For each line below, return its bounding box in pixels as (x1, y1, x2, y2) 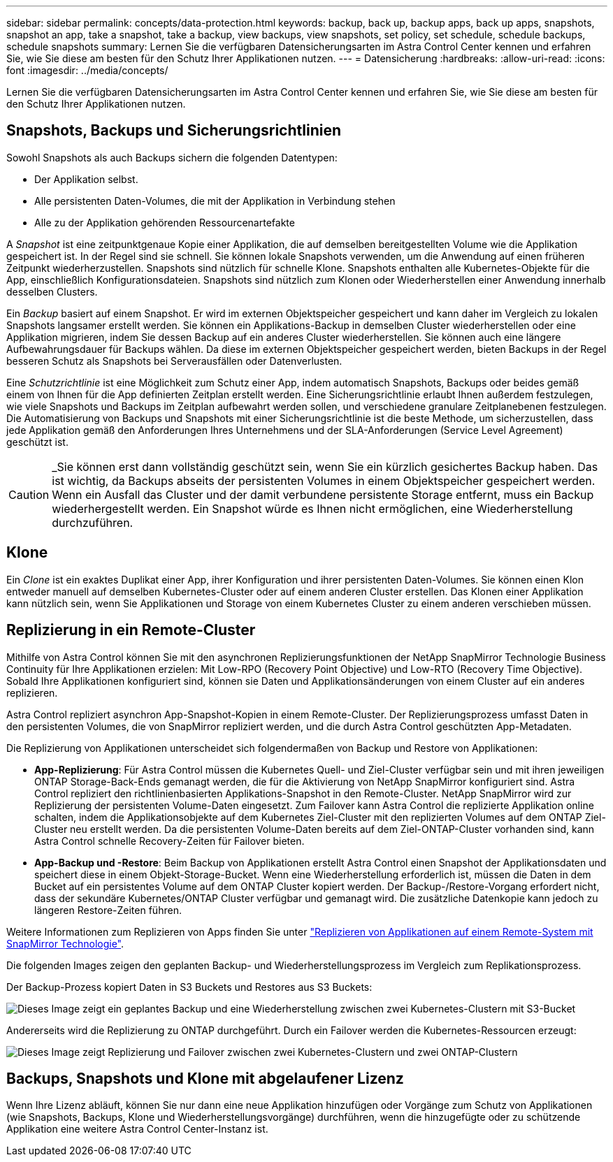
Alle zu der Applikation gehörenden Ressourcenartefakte (34, 216, 295, 228)
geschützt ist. (6, 435, 68, 448)
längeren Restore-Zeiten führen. (34, 903, 182, 916)
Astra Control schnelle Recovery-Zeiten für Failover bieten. (34, 834, 305, 847)
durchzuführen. (52, 515, 134, 530)
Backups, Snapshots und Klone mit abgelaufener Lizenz (6, 1069, 404, 1087)
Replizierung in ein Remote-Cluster (6, 621, 256, 639)
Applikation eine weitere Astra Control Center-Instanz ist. (6, 1123, 268, 1135)
